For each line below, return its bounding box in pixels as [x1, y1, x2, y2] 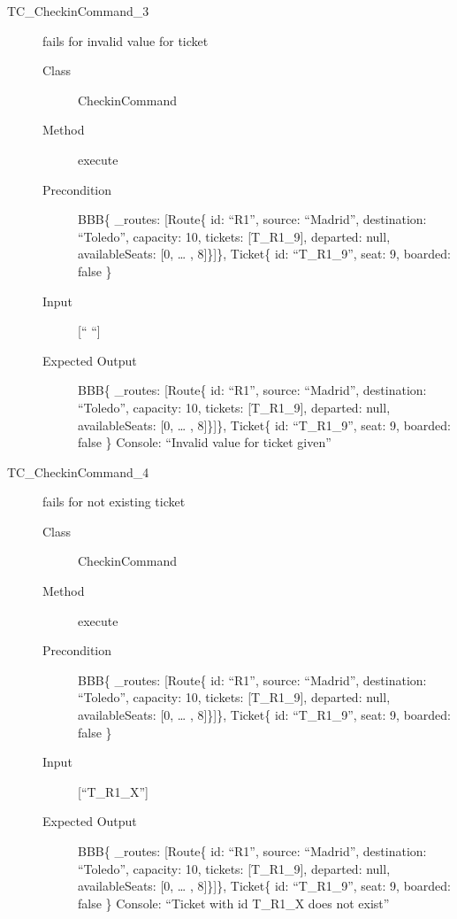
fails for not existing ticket [42, 492, 186, 511]
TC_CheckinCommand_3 [7, 2, 149, 19]
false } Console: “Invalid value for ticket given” [78, 433, 331, 452]
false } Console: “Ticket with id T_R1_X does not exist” [78, 893, 390, 912]
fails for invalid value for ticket [42, 31, 209, 50]
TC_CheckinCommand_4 [7, 462, 149, 481]
